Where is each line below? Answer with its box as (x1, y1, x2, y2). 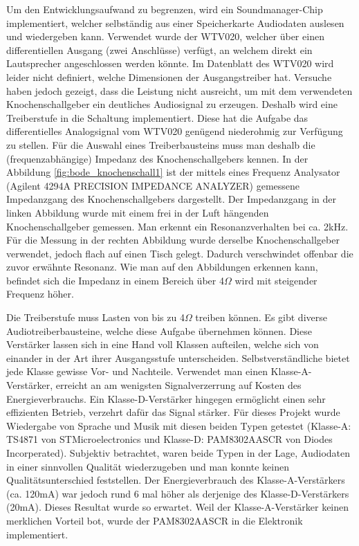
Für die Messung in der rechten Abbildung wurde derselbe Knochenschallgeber (6, 233, 340, 247)
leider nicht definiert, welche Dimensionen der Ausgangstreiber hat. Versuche (6, 69, 332, 84)
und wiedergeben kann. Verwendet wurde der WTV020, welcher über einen (6, 29, 324, 44)
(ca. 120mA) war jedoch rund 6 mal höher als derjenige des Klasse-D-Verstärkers (6, 486, 349, 500)
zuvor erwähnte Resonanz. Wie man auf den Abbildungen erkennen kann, (6, 260, 318, 274)
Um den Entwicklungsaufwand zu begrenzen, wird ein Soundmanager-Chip (6, 2, 323, 16)
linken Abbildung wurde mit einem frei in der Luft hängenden (6, 205, 269, 219)
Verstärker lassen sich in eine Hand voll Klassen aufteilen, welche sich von (6, 337, 319, 352)
